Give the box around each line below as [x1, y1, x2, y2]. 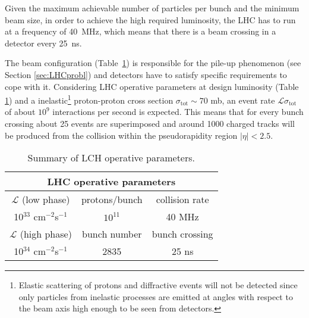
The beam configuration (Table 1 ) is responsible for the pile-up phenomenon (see [5, 57, 301, 69]
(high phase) [20, 227, 72, 241]
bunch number [82, 227, 142, 241]
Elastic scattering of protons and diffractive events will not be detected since [18, 279, 298, 291]
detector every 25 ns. [5, 36, 82, 49]
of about [5, 105, 36, 118]
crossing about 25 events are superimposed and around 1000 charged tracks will [5, 117, 295, 129]
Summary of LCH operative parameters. [27, 151, 195, 165]
